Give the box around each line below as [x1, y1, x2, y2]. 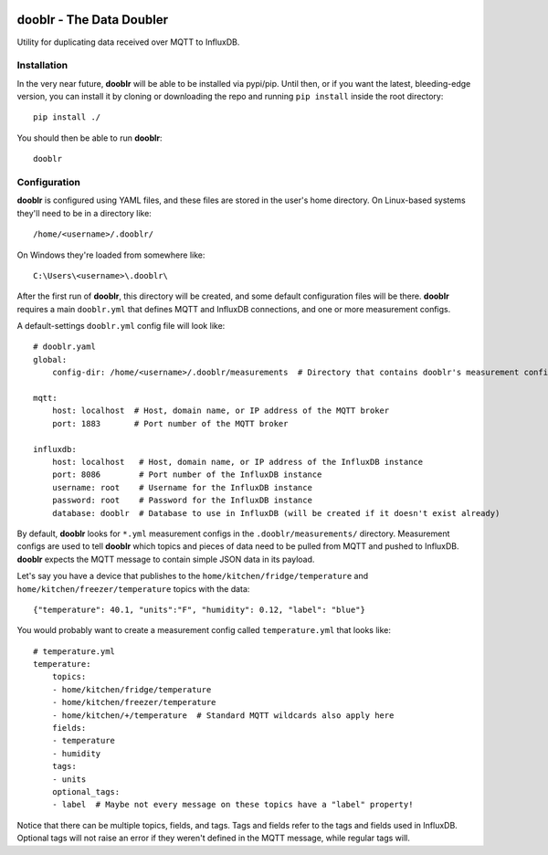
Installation [16, 59, 68, 72]
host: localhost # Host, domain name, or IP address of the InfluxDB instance [51, 457, 424, 467]
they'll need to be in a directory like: [16, 207, 153, 218]
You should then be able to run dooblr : [16, 132, 163, 143]
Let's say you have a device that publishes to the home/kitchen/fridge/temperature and [16, 571, 369, 582]
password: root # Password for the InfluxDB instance [51, 495, 312, 506]
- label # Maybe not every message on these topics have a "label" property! [51, 799, 414, 810]
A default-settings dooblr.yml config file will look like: [16, 321, 226, 332]
